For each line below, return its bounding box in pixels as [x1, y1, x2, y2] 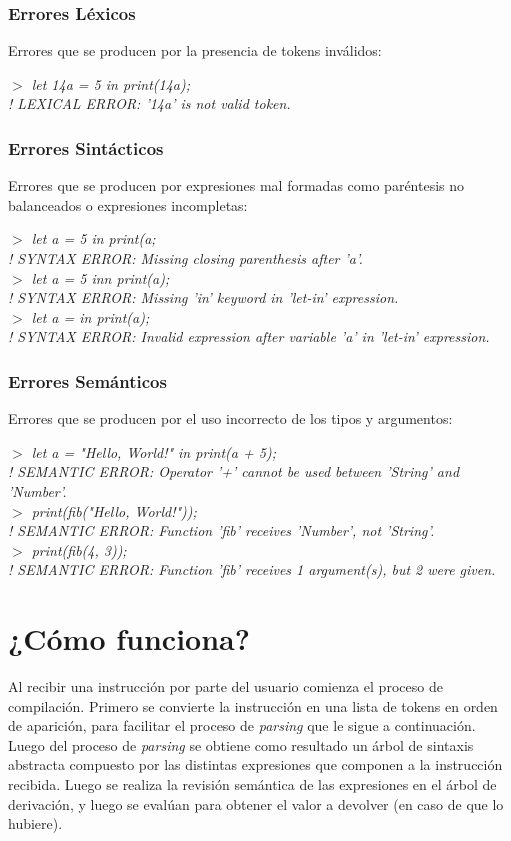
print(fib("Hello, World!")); [31, 500, 197, 521]
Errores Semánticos [8, 368, 167, 393]
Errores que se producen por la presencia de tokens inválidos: [8, 40, 382, 61]
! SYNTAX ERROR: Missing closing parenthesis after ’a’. [8, 248, 363, 268]
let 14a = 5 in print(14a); [31, 73, 191, 94]
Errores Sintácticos [8, 135, 164, 160]
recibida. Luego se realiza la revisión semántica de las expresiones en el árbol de [8, 774, 497, 795]
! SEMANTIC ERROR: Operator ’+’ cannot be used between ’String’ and [8, 461, 460, 482]
